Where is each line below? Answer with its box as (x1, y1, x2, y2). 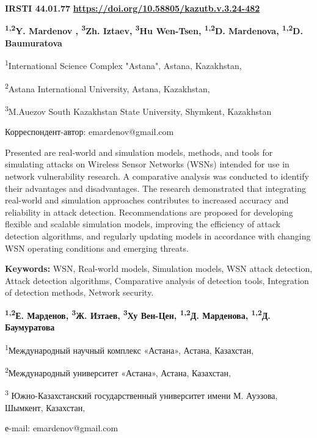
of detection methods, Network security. (5, 286, 154, 299)
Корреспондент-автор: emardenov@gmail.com (5, 125, 174, 138)
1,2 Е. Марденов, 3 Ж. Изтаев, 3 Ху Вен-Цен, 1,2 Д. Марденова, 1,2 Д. (5, 307, 271, 321)
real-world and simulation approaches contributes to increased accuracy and (5, 194, 289, 206)
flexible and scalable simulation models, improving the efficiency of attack (5, 217, 280, 230)
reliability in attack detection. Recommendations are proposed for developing (5, 205, 293, 218)
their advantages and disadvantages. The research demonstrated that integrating (5, 181, 306, 194)
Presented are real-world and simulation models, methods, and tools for (5, 145, 273, 158)
